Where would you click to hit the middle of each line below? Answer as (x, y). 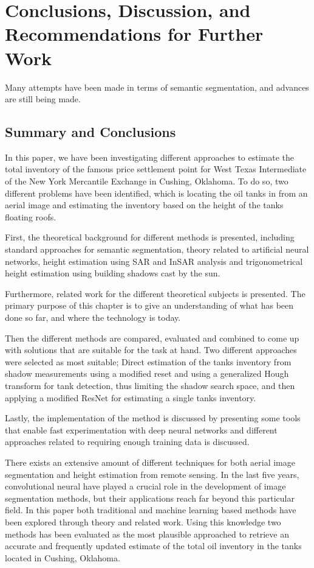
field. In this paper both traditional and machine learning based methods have (151, 510)
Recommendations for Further (134, 34)
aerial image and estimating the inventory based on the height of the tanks (144, 205)
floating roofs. (31, 216)
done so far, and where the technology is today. (93, 317)
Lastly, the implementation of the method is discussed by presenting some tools (153, 418)
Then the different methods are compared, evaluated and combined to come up (152, 338)
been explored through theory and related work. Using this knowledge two (143, 521)
